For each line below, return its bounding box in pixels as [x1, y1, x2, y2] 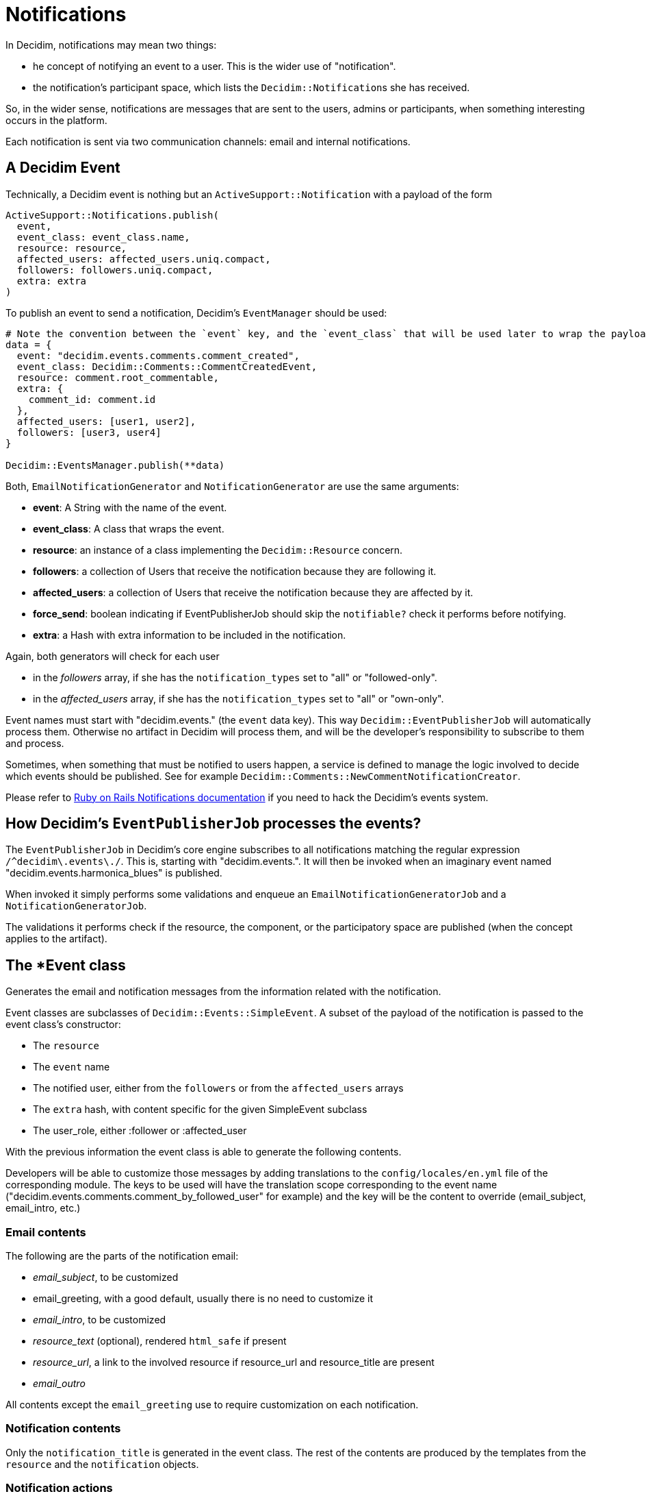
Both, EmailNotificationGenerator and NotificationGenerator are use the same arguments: [5, 480, 459, 492]
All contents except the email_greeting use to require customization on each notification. [5, 1399, 419, 1411]
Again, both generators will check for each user [5, 650, 220, 662]
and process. [5, 737, 64, 749]
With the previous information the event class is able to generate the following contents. [5, 1146, 402, 1158]
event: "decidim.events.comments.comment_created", [16, 350, 300, 361]
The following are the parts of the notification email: [5, 1250, 239, 1262]
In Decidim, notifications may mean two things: [5, 38, 217, 51]
